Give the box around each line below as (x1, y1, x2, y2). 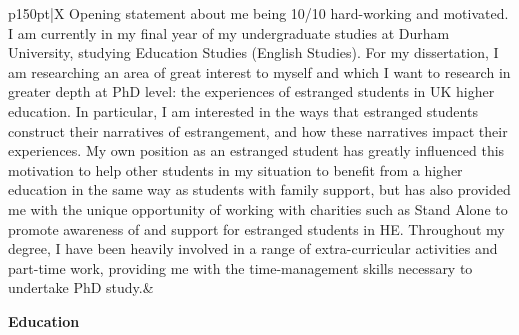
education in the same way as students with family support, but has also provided (8, 179, 511, 200)
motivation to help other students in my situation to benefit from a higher (8, 159, 463, 180)
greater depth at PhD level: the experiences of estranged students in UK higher (8, 81, 495, 102)
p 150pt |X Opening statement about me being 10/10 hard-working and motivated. (8, 3, 509, 23)
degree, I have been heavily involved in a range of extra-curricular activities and (8, 238, 498, 259)
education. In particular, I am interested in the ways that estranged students (8, 100, 478, 121)
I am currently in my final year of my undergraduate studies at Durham (8, 22, 450, 43)
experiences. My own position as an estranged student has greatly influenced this (8, 140, 505, 161)
